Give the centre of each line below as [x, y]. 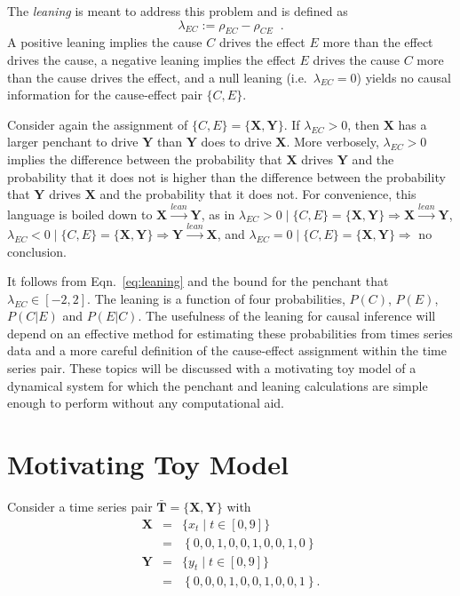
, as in [218, 214]
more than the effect [378, 42]
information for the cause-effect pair [105, 95]
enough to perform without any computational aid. [146, 403]
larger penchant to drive [73, 142]
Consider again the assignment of [98, 124]
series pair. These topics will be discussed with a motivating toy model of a [212, 368]
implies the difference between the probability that [145, 159]
